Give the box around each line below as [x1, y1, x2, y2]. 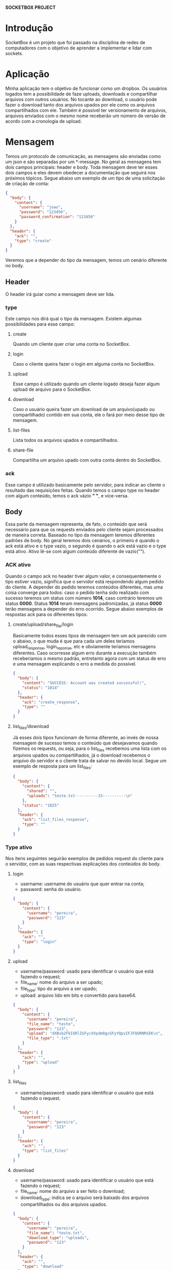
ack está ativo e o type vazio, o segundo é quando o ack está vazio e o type [5, 543, 166, 549]
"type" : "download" [22, 1264, 64, 1269]
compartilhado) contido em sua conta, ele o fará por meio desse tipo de [12, 412, 165, 418]
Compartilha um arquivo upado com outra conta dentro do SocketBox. [12, 457, 162, 463]
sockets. [5, 50, 24, 56]
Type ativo [5, 844, 32, 851]
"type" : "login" [22, 939, 57, 944]
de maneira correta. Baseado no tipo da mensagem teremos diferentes [5, 532, 155, 538]
